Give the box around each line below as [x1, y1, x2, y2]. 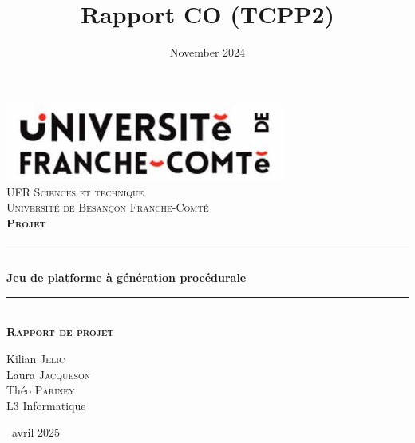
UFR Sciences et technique [6, 183, 144, 200]
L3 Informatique [6, 397, 86, 413]
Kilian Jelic [6, 350, 65, 366]
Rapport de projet [6, 323, 114, 340]
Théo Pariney [6, 382, 75, 398]
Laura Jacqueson [6, 366, 91, 382]
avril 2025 [11, 424, 60, 441]
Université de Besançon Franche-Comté [6, 199, 209, 216]
